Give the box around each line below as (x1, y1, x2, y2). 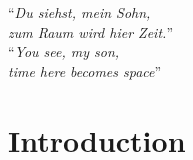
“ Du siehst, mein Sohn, (8, 2, 151, 23)
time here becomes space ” (8, 60, 162, 81)
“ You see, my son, (8, 41, 120, 62)
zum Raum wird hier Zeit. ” (8, 21, 173, 42)
